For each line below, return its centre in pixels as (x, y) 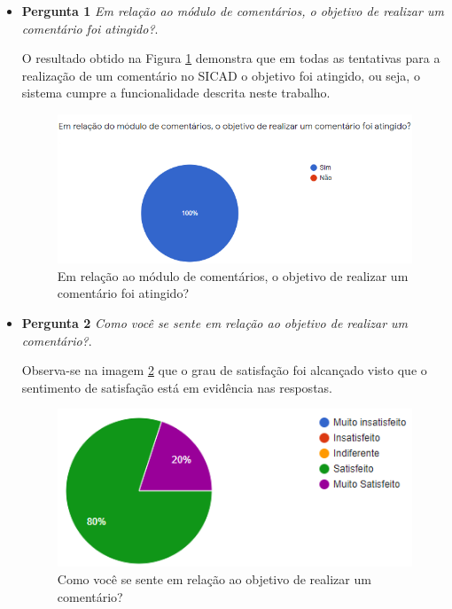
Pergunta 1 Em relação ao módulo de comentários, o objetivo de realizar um (233, 11)
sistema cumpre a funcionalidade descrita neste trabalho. (176, 93)
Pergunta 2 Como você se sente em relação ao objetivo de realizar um (215, 322)
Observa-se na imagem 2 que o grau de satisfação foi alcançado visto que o (224, 370)
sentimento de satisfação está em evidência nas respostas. (177, 387)
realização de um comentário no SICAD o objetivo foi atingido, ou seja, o (221, 75)
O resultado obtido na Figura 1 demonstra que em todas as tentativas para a (231, 58)
